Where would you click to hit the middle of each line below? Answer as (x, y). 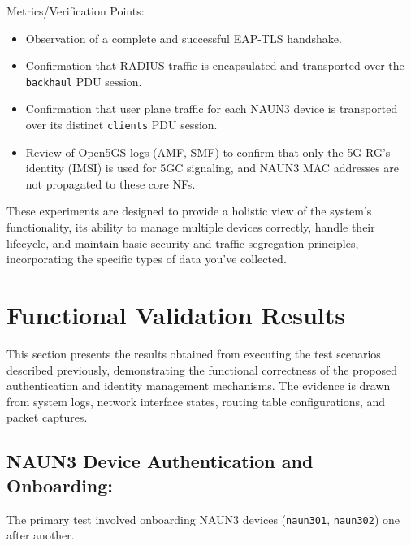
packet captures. (47, 417)
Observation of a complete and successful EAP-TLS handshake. (184, 38)
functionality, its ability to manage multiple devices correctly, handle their (191, 227)
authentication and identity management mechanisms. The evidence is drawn (199, 386)
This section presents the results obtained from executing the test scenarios (194, 353)
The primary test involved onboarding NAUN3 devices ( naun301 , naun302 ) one (203, 519)
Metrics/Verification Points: (76, 11)
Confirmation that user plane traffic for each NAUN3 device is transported (212, 108)
